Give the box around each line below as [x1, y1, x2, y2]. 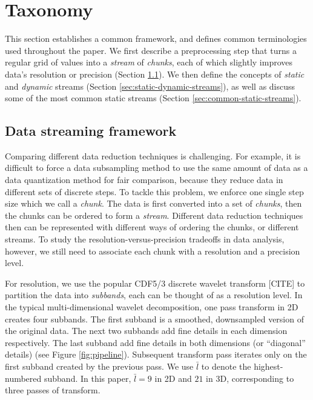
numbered [5, 372, 42, 384]
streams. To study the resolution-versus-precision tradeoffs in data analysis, [5, 233, 285, 245]
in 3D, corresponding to [206, 372, 294, 384]
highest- [254, 359, 283, 372]
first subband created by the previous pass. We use [5, 359, 194, 372]
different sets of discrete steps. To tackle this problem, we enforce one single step [5, 185, 304, 198]
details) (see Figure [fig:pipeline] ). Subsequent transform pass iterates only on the [5, 348, 307, 361]
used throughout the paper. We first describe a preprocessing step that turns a [5, 44, 297, 56]
